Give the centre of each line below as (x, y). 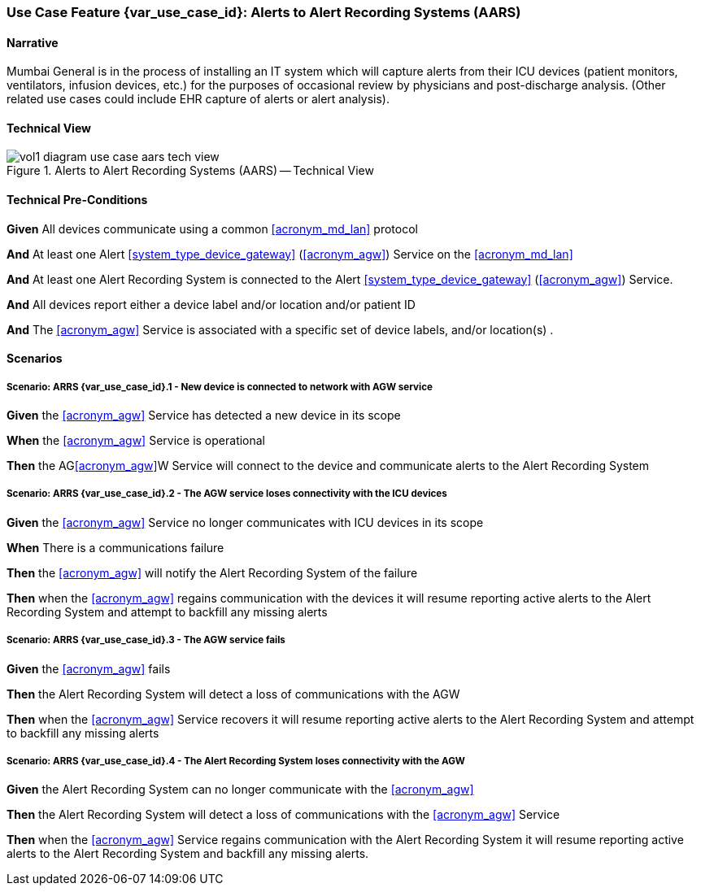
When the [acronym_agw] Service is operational (136, 441)
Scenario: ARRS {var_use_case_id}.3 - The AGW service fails (146, 640)
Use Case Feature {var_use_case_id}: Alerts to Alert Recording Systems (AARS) (264, 12)
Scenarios (35, 359)
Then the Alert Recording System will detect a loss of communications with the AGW (233, 694)
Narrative (33, 42)
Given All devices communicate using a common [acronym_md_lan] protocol (212, 228)
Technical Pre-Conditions (77, 200)
